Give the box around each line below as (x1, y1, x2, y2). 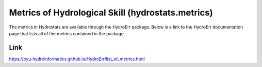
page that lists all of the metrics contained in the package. (9, 30, 125, 36)
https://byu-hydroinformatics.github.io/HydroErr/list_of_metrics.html (9, 56, 145, 62)
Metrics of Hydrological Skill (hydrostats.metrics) (9, 7, 213, 18)
